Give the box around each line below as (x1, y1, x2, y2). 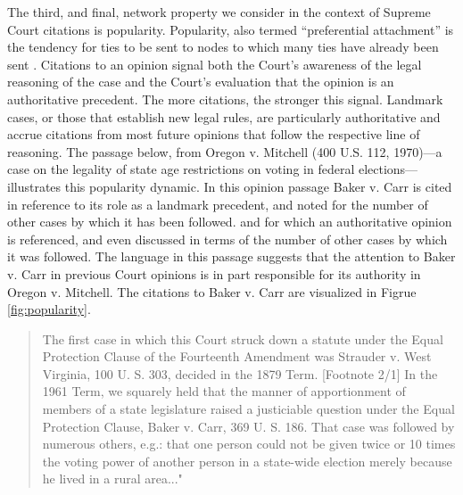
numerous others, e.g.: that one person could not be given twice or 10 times (42, 434, 456, 453)
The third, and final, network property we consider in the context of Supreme (7, 3, 431, 21)
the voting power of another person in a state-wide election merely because (42, 451, 452, 470)
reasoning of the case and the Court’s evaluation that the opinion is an (7, 72, 394, 91)
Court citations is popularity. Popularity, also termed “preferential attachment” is (7, 20, 454, 38)
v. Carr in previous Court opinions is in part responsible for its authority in (7, 264, 421, 283)
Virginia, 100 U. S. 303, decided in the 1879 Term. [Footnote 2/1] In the (42, 364, 438, 383)
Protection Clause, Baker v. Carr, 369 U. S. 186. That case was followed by (42, 417, 455, 435)
